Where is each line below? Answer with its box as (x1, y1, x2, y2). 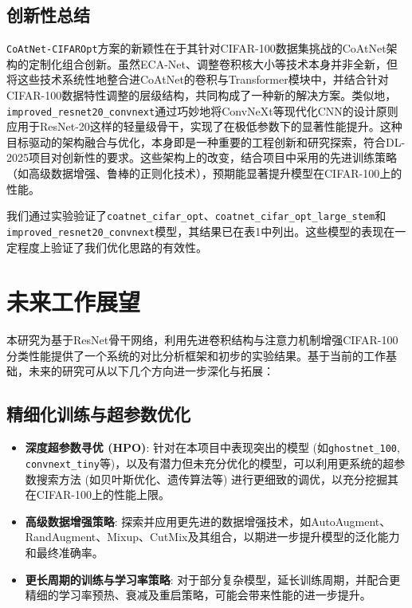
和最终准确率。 (25, 543, 104, 560)
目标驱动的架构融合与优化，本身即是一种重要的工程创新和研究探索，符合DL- (6, 133, 406, 150)
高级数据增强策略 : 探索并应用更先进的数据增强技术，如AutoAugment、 (25, 512, 391, 529)
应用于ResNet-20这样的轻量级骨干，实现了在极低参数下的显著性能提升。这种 (6, 118, 402, 135)
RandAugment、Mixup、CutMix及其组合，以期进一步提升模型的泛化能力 (25, 528, 400, 545)
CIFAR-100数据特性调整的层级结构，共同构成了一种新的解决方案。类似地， (6, 87, 397, 104)
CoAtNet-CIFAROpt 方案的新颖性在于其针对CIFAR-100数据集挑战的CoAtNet (6, 40, 386, 57)
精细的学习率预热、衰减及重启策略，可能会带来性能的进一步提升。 (25, 586, 371, 603)
